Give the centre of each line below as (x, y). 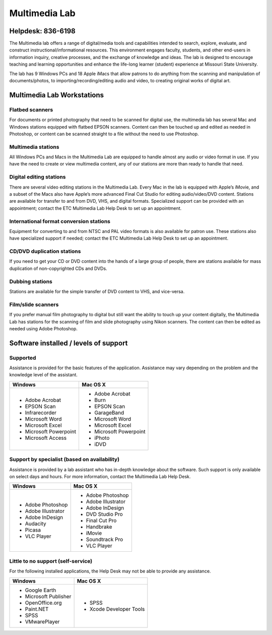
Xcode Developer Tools (117, 609)
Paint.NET (37, 609)
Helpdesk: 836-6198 (42, 31)
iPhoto (102, 438)
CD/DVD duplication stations (45, 251)
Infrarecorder (41, 413)
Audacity (36, 524)
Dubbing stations (31, 281)
